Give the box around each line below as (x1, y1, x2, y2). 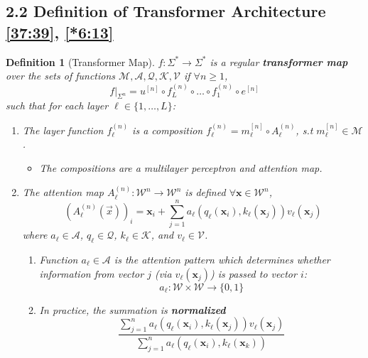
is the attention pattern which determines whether (114, 251, 330, 266)
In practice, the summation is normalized (39, 302, 226, 317)
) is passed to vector (210, 266, 297, 281)
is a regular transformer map (210, 54, 348, 69)
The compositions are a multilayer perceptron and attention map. (39, 160, 323, 175)
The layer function (22, 122, 104, 137)
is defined (185, 185, 226, 200)
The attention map (22, 185, 104, 200)
